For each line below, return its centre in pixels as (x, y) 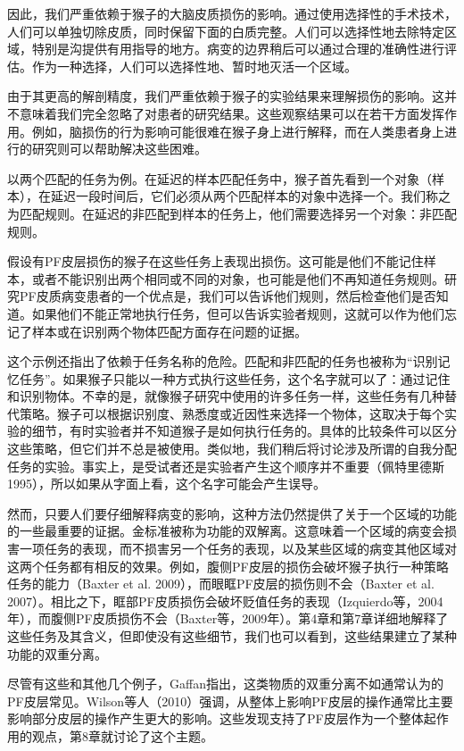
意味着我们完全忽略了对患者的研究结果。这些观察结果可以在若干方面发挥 (232, 113)
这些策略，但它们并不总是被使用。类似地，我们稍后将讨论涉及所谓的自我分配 (232, 449)
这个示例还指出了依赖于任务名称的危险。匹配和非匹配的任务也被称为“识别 (223, 361)
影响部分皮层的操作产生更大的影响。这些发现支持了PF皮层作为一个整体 (215, 718)
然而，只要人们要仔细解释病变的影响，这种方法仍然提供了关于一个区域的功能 (232, 513)
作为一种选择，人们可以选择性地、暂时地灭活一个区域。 (194, 66)
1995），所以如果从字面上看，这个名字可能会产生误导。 (166, 484)
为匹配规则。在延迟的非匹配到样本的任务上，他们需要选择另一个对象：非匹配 (232, 213)
